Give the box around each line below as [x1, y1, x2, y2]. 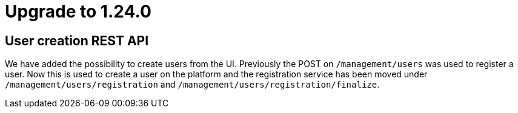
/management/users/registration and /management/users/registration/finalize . [5, 79, 380, 90]
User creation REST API [5, 33, 149, 48]
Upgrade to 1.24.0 [5, 1, 151, 22]
